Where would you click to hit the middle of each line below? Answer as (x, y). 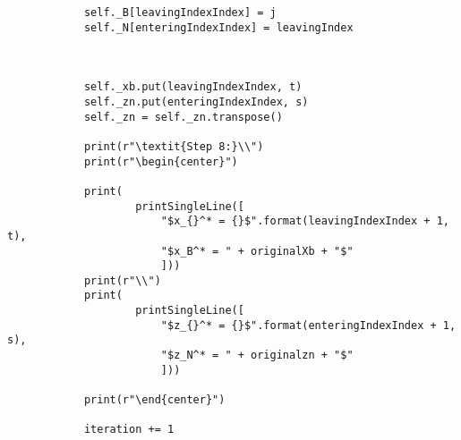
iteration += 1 (129, 430)
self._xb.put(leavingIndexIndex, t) (193, 87)
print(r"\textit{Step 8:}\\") (174, 146)
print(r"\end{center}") (154, 400)
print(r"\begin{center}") (161, 161)
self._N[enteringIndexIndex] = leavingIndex (218, 27)
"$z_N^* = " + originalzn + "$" (257, 355)
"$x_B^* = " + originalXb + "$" (257, 251)
